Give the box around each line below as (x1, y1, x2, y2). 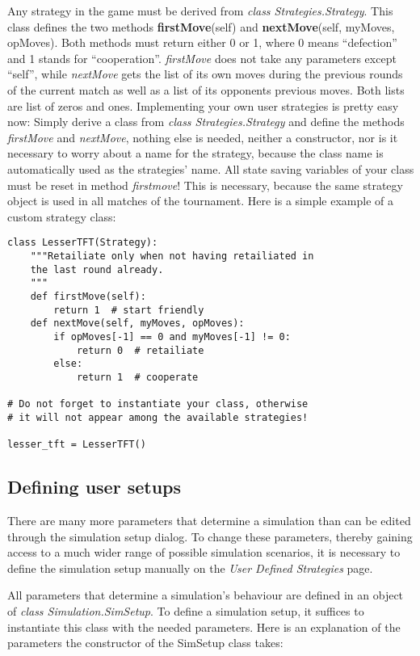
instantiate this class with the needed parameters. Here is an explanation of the (7, 618, 401, 635)
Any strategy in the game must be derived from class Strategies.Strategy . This (7, 2, 393, 19)
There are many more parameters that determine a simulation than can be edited (7, 512, 411, 529)
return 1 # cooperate (76, 371, 199, 383)
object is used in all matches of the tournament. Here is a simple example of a (7, 192, 393, 209)
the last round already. (30, 263, 164, 275)
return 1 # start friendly (53, 304, 204, 316)
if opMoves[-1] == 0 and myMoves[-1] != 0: (53, 330, 291, 343)
